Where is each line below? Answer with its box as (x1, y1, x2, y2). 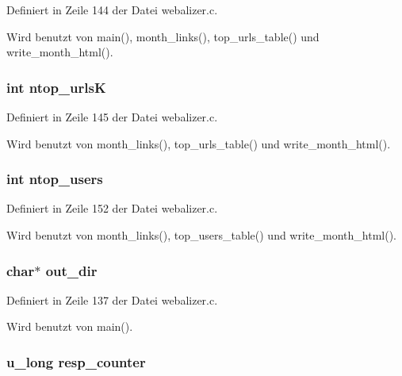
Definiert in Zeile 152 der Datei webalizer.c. (6, 200, 218, 217)
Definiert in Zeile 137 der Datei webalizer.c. (6, 291, 218, 308)
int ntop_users (6, 169, 103, 189)
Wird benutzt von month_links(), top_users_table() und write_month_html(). (6, 227, 396, 243)
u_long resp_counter (6, 351, 146, 371)
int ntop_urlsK (6, 77, 106, 97)
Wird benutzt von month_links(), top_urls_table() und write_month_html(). (6, 135, 391, 152)
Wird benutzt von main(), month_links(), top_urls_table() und (6, 28, 320, 44)
